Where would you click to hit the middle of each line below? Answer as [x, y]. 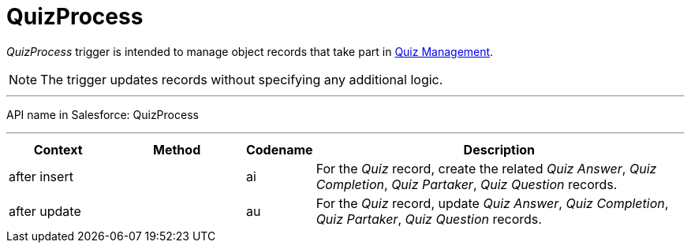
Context [58, 149]
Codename [279, 149]
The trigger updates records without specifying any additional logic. [242, 79]
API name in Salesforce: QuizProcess [103, 114]
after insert [41, 176]
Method [177, 149]
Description [499, 149]
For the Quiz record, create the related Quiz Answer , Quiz [486, 168]
